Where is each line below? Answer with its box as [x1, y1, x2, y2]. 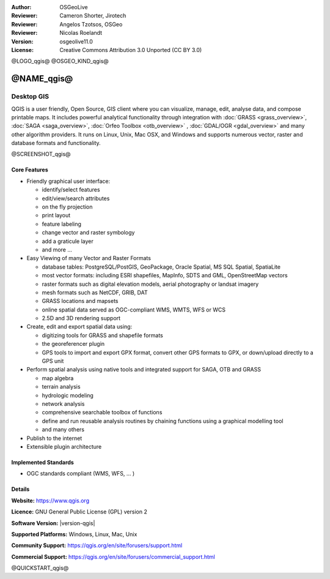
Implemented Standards [11, 458, 75, 466]
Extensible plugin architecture [26, 443, 102, 450]
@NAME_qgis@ [11, 73, 73, 84]
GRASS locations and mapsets [42, 297, 119, 305]
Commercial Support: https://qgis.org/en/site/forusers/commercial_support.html [11, 553, 215, 560]
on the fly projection [42, 203, 93, 211]
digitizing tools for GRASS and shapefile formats [42, 331, 163, 339]
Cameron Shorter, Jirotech [59, 12, 127, 20]
